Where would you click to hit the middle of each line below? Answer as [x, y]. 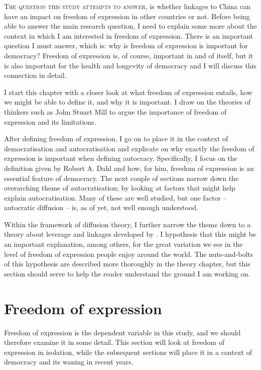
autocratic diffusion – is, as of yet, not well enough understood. [101, 207]
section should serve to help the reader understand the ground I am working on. [127, 273]
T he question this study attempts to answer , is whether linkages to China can [127, 6]
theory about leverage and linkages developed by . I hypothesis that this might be [130, 234]
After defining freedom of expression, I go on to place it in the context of [116, 138]
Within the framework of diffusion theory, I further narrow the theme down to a [127, 224]
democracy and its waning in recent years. [69, 362]
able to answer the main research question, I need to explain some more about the [130, 26]
